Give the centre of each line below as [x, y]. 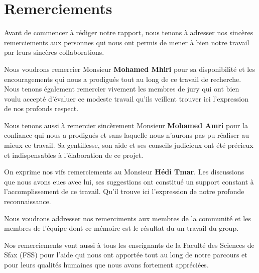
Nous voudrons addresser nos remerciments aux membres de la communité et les [127, 218]
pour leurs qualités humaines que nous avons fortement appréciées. [106, 264]
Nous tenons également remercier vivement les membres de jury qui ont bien [122, 89]
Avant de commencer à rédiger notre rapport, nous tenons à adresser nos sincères [129, 32]
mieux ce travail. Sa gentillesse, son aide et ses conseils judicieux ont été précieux [129, 145]
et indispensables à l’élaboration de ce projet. [74, 155]
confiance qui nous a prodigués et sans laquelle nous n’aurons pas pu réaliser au [127, 135]
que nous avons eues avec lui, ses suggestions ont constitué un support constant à [129, 181]
